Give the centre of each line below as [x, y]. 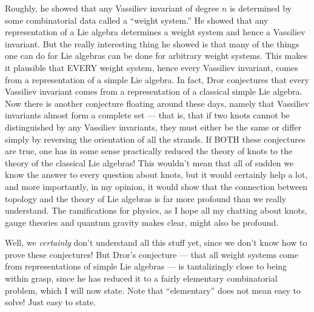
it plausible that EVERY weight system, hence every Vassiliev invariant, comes [152, 67]
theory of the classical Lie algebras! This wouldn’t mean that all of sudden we [149, 162]
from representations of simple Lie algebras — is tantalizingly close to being [146, 266]
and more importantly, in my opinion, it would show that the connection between [156, 186]
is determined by [260, 8]
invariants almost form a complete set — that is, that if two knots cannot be [147, 115]
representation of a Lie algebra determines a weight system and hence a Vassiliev [155, 32]
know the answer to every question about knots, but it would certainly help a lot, [156, 175]
